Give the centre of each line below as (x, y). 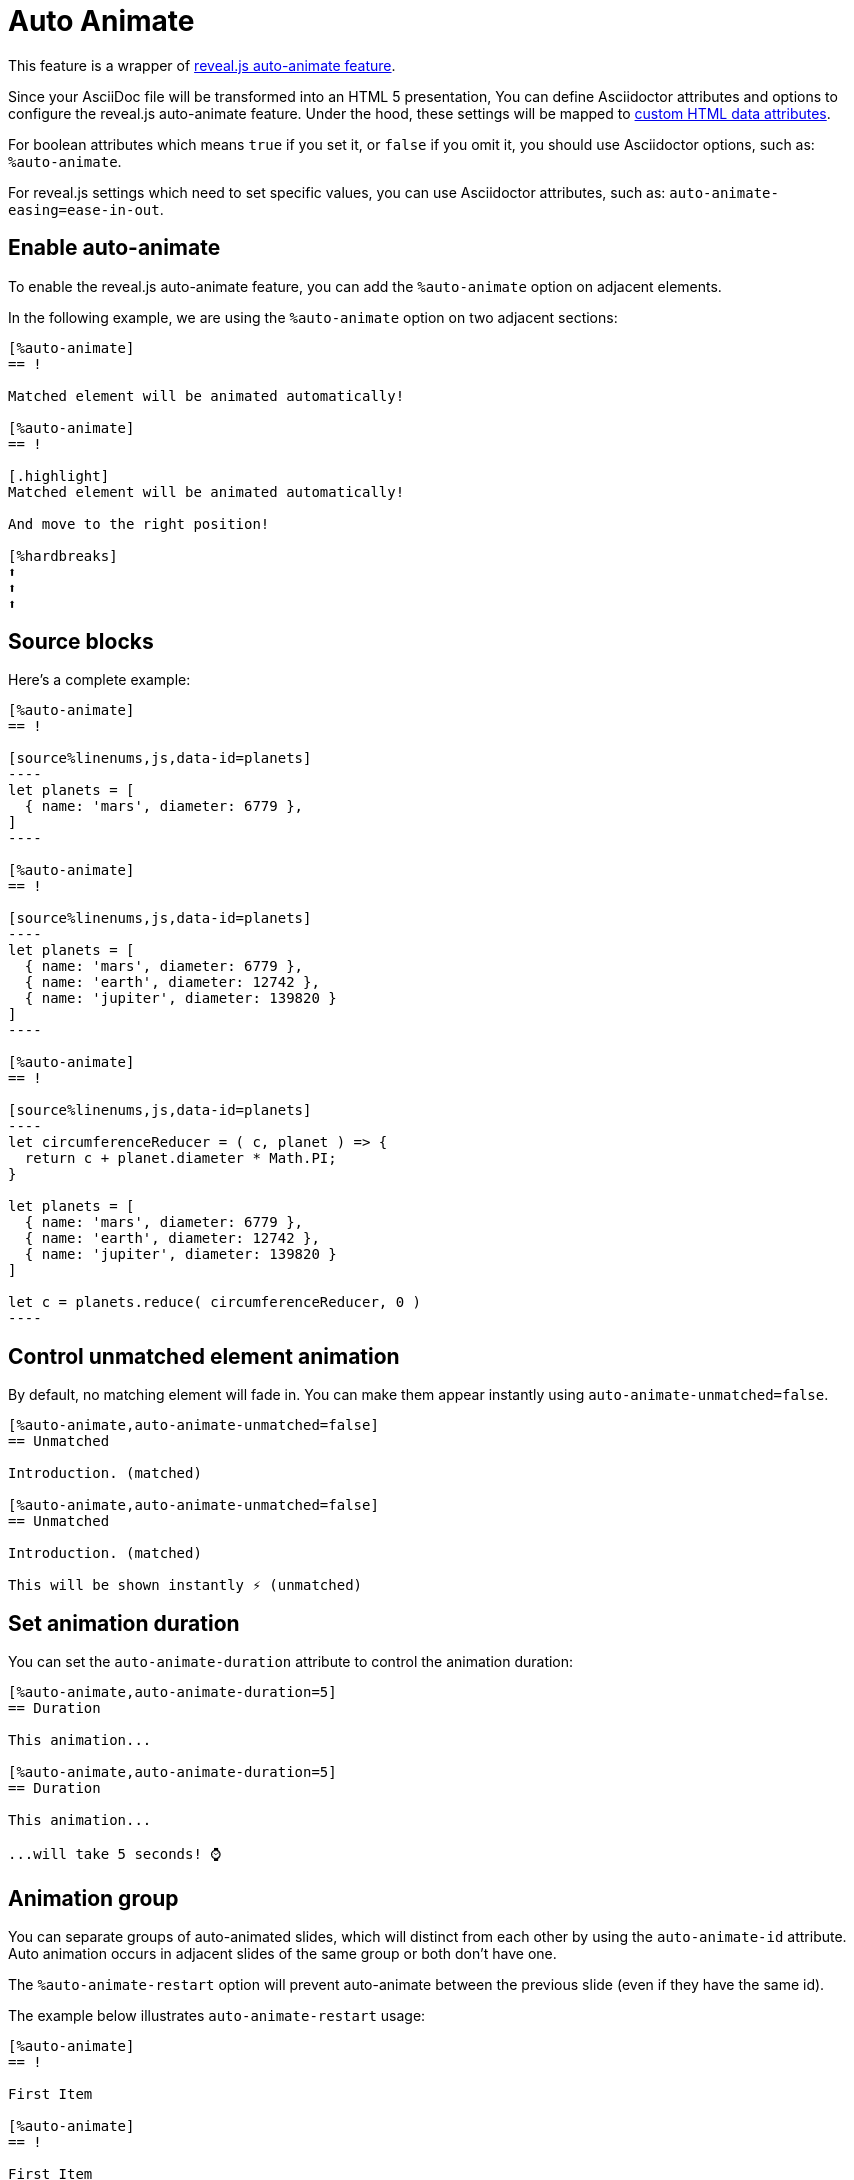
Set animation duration (124, 1623)
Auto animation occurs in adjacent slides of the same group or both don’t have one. (282, 1953)
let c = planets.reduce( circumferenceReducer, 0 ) (215, 1302)
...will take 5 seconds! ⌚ (115, 1854)
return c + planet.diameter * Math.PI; (180, 1158)
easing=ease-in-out (84, 209)
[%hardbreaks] (63, 555)
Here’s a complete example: (99, 680)
